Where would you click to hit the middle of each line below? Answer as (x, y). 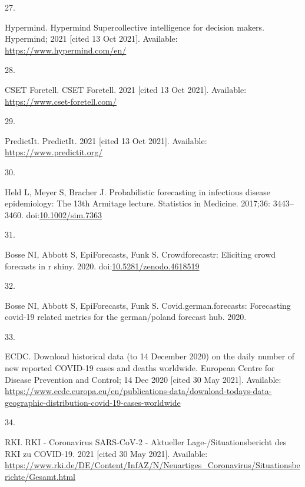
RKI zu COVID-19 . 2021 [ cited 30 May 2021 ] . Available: (106, 453)
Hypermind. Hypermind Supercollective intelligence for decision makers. (135, 27)
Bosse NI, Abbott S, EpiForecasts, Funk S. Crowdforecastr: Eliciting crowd (140, 254)
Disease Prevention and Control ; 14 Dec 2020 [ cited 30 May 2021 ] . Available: (143, 379)
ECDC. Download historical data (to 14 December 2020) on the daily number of (150, 356)
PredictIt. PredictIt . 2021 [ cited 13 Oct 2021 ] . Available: (106, 140)
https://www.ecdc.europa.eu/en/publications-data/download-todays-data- (138, 391)
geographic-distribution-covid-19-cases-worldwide (93, 402)
